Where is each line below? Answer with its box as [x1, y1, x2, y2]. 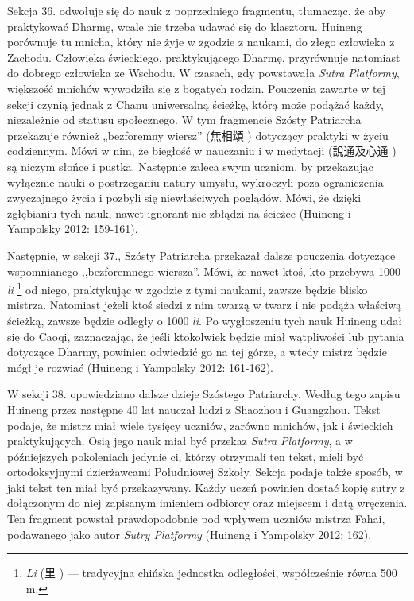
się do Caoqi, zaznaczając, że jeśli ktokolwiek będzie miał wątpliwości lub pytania [7, 328, 404, 344]
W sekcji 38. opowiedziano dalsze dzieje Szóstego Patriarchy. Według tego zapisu [7, 386, 400, 402]
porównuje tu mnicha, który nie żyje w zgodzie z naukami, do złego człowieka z [7, 33, 395, 50]
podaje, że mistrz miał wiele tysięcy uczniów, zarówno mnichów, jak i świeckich [7, 417, 393, 433]
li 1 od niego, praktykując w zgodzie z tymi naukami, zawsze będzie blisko [7, 279, 368, 297]
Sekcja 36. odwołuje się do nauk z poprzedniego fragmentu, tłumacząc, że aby [7, 2, 386, 18]
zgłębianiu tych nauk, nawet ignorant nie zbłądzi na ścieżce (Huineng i [7, 204, 351, 221]
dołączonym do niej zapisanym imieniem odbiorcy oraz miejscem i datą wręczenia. [7, 494, 408, 511]
